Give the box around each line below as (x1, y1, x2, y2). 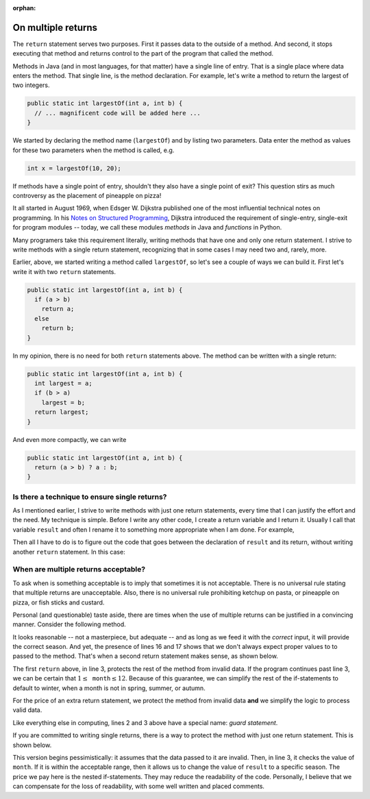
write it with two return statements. (12, 267, 116, 275)
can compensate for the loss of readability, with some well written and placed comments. (12, 782, 265, 791)
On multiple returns (12, 21, 98, 34)
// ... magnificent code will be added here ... (34, 109, 201, 116)
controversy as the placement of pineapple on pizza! (12, 191, 162, 199)
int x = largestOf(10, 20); (27, 164, 121, 172)
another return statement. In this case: (12, 548, 126, 556)
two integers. (12, 81, 51, 89)
